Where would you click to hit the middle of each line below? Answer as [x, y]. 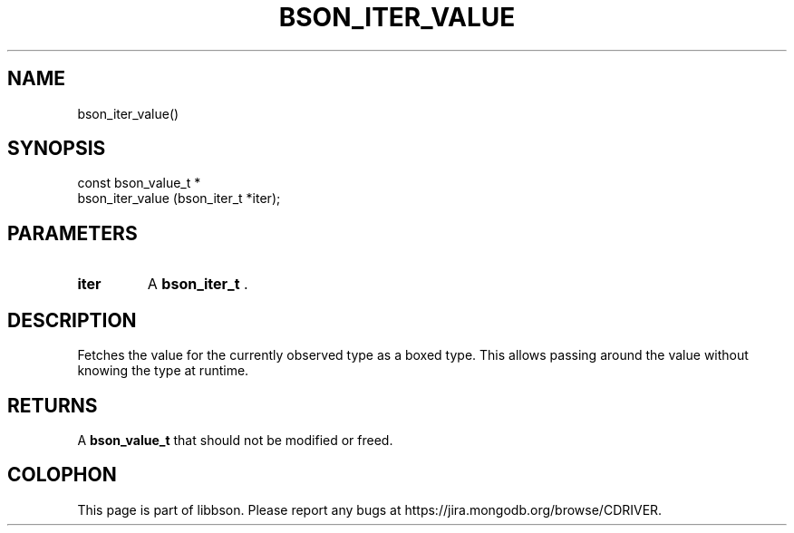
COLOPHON [62, 475]
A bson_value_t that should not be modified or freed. [235, 440]
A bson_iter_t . [198, 284]
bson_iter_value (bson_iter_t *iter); [179, 199]
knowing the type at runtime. [163, 371]
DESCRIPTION [72, 320]
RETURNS [53, 405]
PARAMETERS [73, 233]
